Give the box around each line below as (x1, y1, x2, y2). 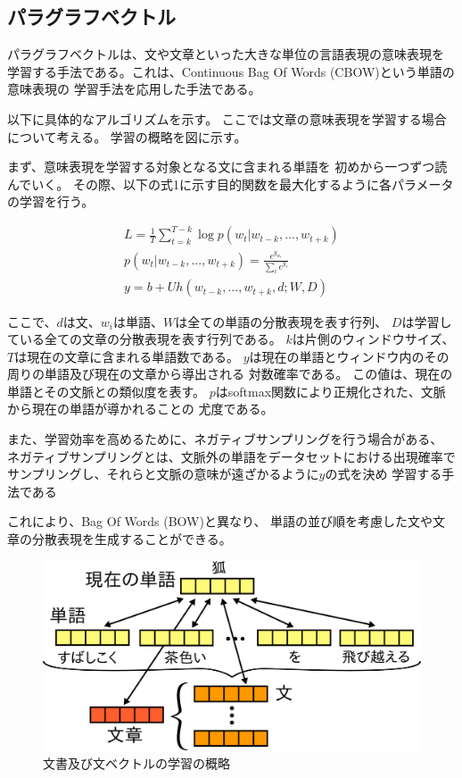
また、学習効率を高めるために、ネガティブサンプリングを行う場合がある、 (7, 430, 443, 448)
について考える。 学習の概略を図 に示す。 (7, 127, 247, 146)
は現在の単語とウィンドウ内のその (249, 347, 450, 365)
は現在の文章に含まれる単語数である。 (14, 347, 240, 365)
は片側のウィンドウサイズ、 (292, 330, 455, 348)
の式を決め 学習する (325, 464, 442, 483)
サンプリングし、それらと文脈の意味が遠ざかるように (7, 464, 319, 483)
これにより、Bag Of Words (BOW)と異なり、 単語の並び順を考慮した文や (7, 512, 433, 531)
